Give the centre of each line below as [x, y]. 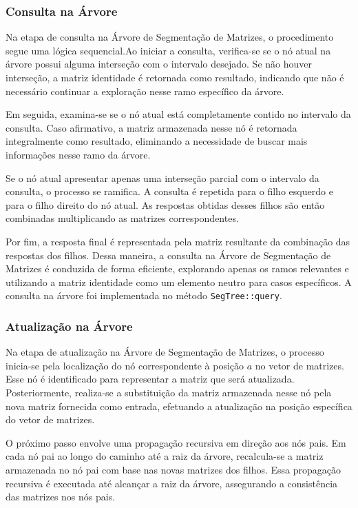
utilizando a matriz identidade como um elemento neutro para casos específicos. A [179, 282]
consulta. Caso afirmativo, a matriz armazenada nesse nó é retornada [151, 127]
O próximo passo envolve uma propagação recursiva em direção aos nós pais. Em [176, 442]
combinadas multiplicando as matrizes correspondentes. [122, 218]
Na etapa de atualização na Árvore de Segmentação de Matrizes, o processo [165, 352]
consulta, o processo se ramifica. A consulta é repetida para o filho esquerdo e [169, 191]
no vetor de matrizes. [299, 365]
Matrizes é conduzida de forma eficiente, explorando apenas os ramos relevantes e [177, 268]
